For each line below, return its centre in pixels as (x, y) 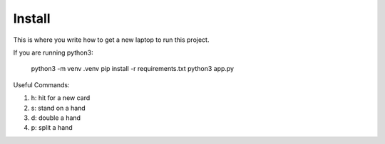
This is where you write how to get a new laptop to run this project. (111, 40)
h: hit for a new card (61, 98)
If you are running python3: (53, 52)
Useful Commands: (42, 84)
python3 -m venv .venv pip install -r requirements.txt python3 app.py (133, 69)
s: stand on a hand (58, 108)
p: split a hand (52, 128)
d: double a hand (56, 118)
